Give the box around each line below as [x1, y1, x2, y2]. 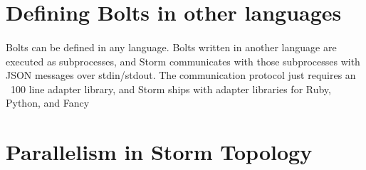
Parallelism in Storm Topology [6, 137, 313, 166]
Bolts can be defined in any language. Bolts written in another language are [6, 39, 337, 54]
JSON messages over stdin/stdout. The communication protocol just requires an [6, 68, 356, 83]
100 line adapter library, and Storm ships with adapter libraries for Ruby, [10, 81, 331, 96]
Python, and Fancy [6, 95, 90, 110]
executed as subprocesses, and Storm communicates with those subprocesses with [6, 53, 360, 68]
